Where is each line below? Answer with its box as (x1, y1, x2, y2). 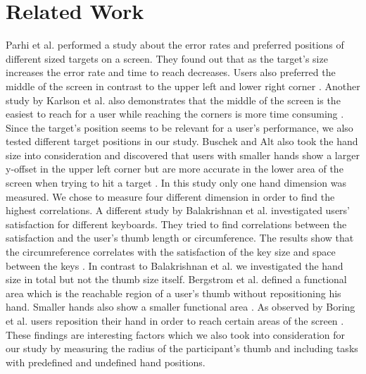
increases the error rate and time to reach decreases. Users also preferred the (6, 65, 336, 80)
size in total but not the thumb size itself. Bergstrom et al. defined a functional (6, 272, 347, 287)
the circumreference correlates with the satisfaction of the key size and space (6, 244, 336, 259)
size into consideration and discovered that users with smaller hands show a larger (6, 147, 360, 162)
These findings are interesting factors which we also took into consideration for (6, 327, 346, 342)
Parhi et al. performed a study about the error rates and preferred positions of (6, 37, 344, 52)
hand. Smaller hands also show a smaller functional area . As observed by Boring (6, 299, 355, 314)
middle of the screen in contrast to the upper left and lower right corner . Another (6, 78, 360, 93)
